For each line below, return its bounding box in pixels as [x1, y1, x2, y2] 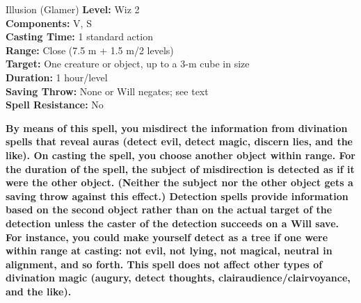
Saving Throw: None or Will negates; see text [6, 83, 209, 98]
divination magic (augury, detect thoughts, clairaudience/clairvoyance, [6, 270, 351, 285]
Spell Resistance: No [6, 97, 104, 112]
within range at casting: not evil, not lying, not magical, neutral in [6, 243, 332, 258]
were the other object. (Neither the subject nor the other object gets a [6, 175, 353, 190]
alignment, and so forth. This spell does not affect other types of [6, 256, 323, 271]
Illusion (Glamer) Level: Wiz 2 [6, 2, 140, 16]
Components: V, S [6, 15, 92, 30]
